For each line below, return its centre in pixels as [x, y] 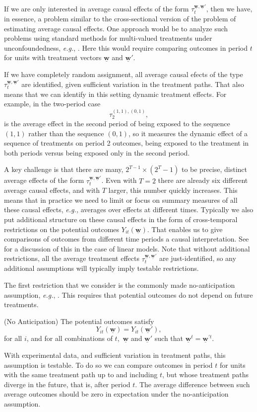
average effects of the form [44, 180]
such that [169, 338]
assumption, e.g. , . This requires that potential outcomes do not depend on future [128, 294]
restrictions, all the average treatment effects [72, 258]
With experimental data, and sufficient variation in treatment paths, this [115, 355]
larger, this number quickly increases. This [173, 190]
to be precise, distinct [214, 169]
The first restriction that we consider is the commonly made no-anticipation [120, 285]
